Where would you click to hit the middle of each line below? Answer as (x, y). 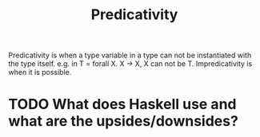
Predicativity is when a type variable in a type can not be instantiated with (130, 55)
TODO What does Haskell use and (122, 104)
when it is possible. (40, 72)
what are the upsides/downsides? (123, 121)
